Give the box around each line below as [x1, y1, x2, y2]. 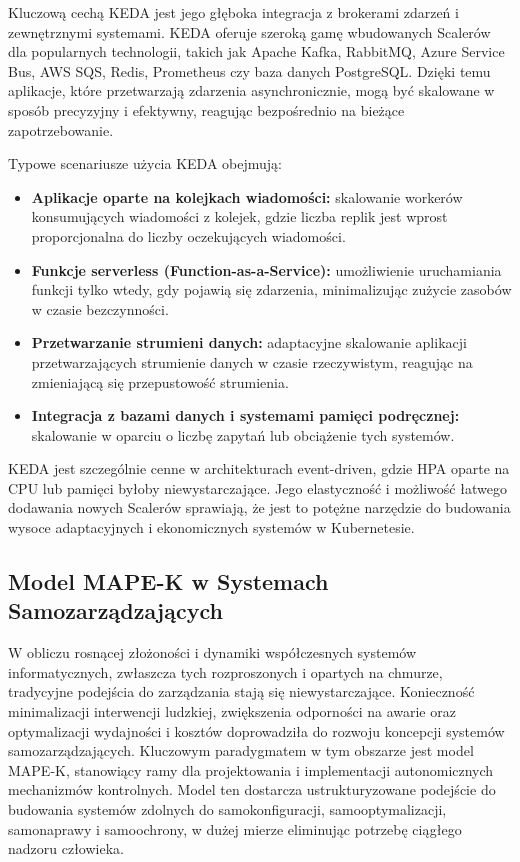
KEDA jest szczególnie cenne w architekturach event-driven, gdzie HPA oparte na [8, 458, 510, 479]
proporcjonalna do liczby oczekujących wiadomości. [31, 225, 346, 246]
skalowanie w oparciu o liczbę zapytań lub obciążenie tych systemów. [31, 424, 455, 445]
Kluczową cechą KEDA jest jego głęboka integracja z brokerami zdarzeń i [8, 2, 459, 22]
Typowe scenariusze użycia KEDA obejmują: [8, 153, 282, 174]
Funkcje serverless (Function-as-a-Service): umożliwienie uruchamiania [31, 259, 502, 280]
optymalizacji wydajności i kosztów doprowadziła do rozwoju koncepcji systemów [8, 720, 505, 741]
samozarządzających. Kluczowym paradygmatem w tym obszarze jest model [8, 740, 474, 761]
